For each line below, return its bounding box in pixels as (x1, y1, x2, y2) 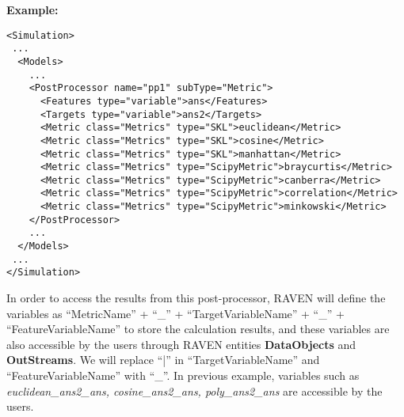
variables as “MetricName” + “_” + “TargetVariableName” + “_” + (6, 305, 345, 321)
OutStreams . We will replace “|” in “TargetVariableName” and (6, 351, 320, 368)
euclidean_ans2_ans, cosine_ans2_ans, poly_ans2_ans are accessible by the (6, 382, 383, 399)
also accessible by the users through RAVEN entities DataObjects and (6, 335, 356, 352)
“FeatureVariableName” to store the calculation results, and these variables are (6, 320, 390, 337)
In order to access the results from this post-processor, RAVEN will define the (6, 290, 386, 306)
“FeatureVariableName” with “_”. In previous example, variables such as (6, 367, 360, 384)
